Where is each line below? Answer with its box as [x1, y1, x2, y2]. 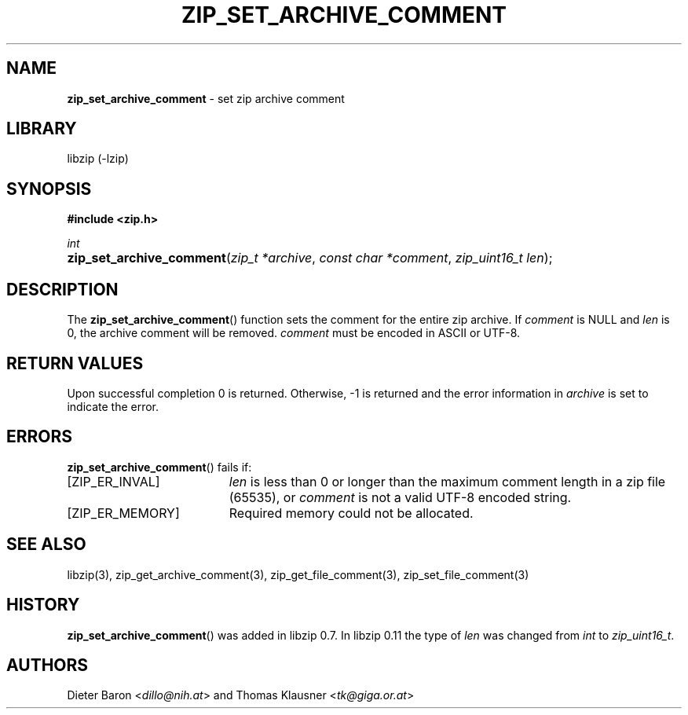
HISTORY [6, 595, 80, 615]
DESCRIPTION [6, 279, 119, 299]
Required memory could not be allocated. [229, 504, 474, 521]
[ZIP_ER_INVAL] [67, 473, 160, 489]
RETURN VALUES [6, 353, 144, 373]
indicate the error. [67, 399, 159, 413]
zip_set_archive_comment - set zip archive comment [67, 91, 345, 105]
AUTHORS [6, 654, 89, 675]
